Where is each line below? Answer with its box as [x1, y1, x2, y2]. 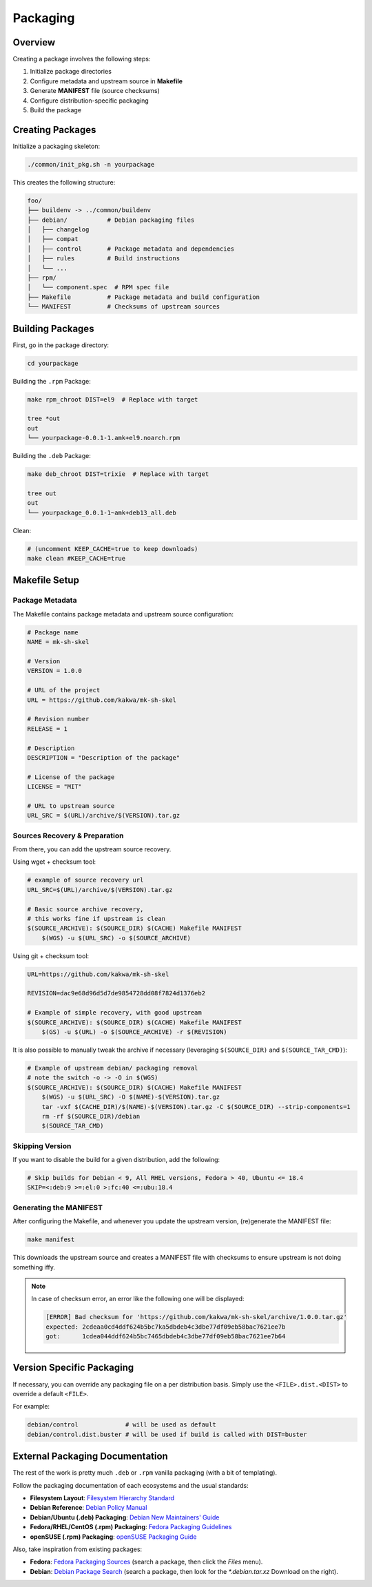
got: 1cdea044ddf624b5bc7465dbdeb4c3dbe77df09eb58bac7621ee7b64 [45, 1333, 286, 1340]
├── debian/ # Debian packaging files [27, 216, 195, 224]
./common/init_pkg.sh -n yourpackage [27, 160, 155, 168]
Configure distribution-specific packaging [30, 96, 149, 105]
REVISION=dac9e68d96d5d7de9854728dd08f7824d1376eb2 [27, 989, 206, 997]
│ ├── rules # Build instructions [27, 255, 180, 262]
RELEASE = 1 [27, 725, 68, 733]
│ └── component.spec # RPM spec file [27, 283, 169, 291]
